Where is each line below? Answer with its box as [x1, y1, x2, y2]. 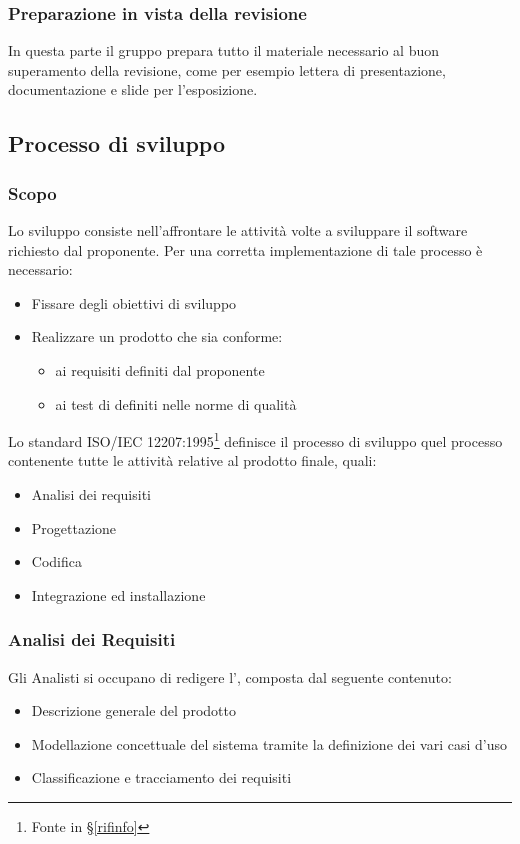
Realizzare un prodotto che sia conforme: [31, 326, 283, 347]
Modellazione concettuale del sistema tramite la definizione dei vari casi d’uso [31, 733, 507, 754]
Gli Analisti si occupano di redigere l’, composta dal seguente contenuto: [8, 666, 452, 687]
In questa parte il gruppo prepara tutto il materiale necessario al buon [8, 40, 439, 61]
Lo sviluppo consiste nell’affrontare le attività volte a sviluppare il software [8, 220, 468, 240]
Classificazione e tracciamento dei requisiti [31, 767, 292, 788]
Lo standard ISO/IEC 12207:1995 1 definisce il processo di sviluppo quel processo [8, 428, 503, 451]
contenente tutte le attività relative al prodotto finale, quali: [8, 450, 377, 471]
